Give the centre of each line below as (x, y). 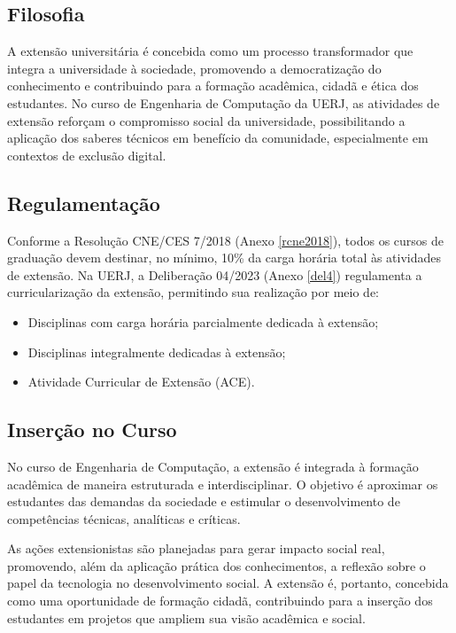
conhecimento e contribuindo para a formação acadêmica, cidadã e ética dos (213, 86)
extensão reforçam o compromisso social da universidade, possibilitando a (206, 120)
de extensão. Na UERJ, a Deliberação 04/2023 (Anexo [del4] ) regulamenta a (215, 274)
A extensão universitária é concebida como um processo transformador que (210, 51)
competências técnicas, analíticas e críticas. (124, 518)
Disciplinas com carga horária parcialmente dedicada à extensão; (203, 321)
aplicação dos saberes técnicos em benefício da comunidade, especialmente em (218, 138)
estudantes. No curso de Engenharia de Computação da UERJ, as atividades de (224, 102)
